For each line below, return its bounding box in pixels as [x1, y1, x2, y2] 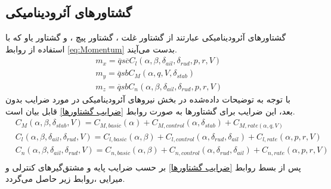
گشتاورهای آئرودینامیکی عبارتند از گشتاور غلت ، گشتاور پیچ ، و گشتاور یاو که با [5, 31, 286, 44]
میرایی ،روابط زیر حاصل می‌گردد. [5, 172, 125, 185]
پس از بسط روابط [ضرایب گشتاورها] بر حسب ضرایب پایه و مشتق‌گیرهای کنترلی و [5, 160, 301, 173]
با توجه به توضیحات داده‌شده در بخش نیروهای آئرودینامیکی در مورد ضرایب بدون [5, 92, 290, 105]
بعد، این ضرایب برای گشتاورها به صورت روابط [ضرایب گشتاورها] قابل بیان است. [5, 104, 295, 117]
